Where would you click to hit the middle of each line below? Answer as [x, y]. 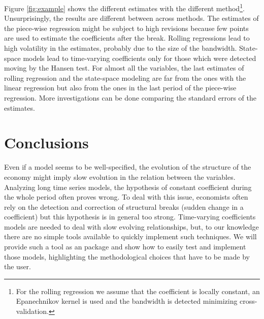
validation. [32, 311]
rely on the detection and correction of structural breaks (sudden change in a [124, 206]
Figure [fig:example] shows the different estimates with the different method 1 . [124, 7]
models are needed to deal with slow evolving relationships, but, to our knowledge [131, 226]
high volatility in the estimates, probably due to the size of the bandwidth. [121, 48]
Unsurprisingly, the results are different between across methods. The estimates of [131, 18]
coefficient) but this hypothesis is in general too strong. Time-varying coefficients [130, 217]
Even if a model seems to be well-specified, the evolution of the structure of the [128, 167]
